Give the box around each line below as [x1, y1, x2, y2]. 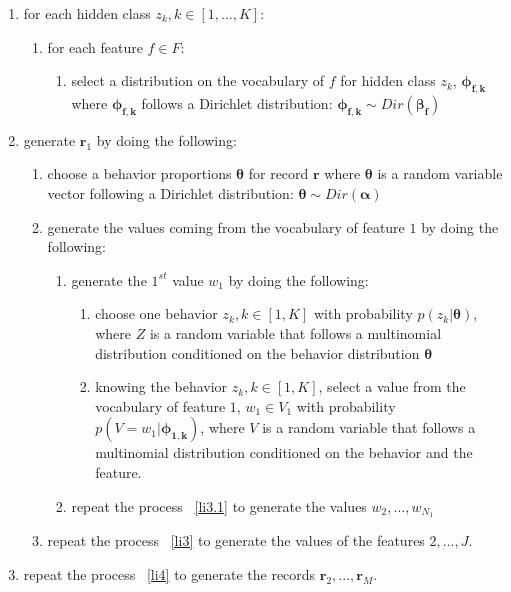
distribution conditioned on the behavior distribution [95, 342, 420, 363]
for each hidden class [23, 3, 151, 23]
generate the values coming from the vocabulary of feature [47, 216, 405, 237]
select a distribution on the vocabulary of [71, 70, 325, 91]
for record [248, 163, 309, 184]
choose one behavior [95, 303, 218, 324]
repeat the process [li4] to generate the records [23, 563, 316, 584]
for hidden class [340, 70, 436, 91]
